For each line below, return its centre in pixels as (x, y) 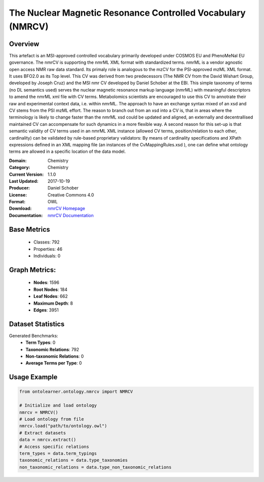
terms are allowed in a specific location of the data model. (67, 151)
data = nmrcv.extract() (48, 440)
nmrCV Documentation (71, 215)
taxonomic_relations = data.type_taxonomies (74, 460)
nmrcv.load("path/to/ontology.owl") (63, 426)
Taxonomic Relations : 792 (52, 349)
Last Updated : (24, 181)
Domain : (18, 160)
